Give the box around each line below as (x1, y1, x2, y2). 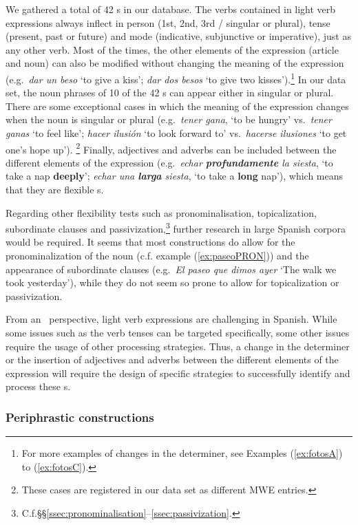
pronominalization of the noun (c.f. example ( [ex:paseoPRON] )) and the (6, 248, 309, 263)
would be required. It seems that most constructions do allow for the (6, 235, 295, 249)
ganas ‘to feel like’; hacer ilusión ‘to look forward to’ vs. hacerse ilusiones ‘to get (6, 126, 347, 140)
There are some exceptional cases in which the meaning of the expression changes (6, 98, 349, 113)
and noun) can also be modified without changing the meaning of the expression (6, 56, 344, 70)
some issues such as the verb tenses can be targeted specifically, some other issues (6, 325, 350, 340)
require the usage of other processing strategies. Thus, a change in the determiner (6, 339, 350, 353)
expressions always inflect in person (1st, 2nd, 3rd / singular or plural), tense (6, 15, 330, 30)
